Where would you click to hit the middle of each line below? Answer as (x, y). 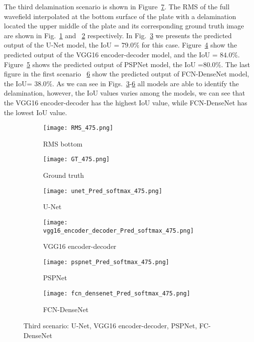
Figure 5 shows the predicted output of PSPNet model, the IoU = (104, 64)
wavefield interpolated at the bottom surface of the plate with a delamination (120, 16)
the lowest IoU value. (35, 112)
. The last (235, 64)
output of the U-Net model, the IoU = (62, 45)
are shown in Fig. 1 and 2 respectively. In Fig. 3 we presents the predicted (118, 35)
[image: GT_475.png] (77, 159)
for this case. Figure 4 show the (189, 45)
